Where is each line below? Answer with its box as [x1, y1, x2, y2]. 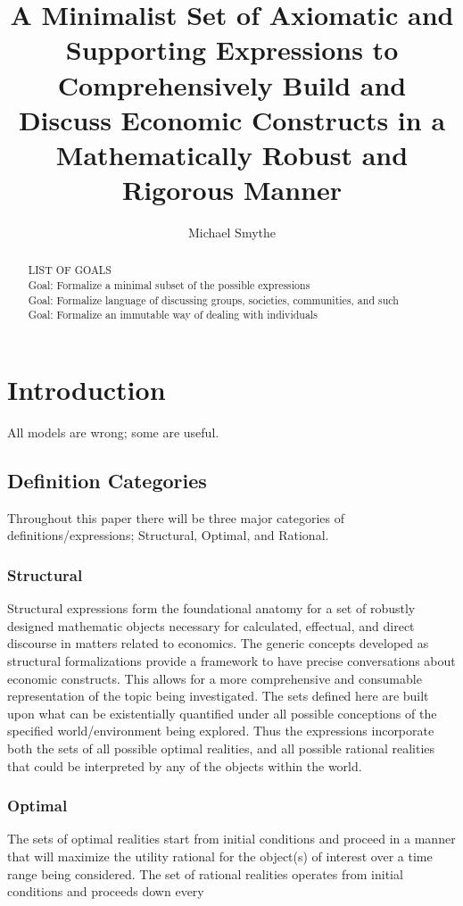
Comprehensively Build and [57, 66, 407, 103]
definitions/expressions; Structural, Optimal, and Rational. [7, 526, 329, 544]
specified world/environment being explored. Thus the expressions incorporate [7, 721, 434, 740]
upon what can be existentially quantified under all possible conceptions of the [7, 703, 437, 722]
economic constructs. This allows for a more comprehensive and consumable [7, 669, 422, 687]
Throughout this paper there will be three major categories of [7, 508, 345, 527]
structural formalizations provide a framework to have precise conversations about [7, 652, 456, 669]
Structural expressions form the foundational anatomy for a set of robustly [7, 599, 416, 618]
